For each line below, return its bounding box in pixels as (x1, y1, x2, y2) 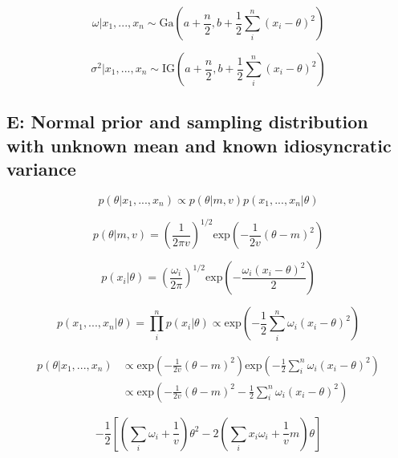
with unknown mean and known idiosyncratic (6, 132, 392, 157)
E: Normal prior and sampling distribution (6, 109, 368, 134)
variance (6, 156, 76, 181)
